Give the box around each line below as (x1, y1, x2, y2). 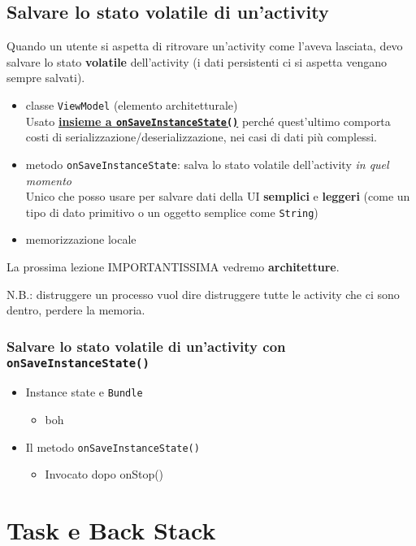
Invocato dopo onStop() (45, 466, 164, 483)
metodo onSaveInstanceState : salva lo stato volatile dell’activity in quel (25, 155, 389, 172)
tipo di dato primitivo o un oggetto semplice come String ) (25, 203, 318, 220)
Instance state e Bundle (25, 383, 143, 401)
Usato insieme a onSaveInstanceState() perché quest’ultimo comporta (25, 112, 391, 129)
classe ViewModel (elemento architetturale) (25, 96, 238, 113)
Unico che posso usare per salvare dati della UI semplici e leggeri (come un (25, 188, 410, 205)
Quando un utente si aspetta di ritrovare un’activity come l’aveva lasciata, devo (6, 37, 403, 54)
